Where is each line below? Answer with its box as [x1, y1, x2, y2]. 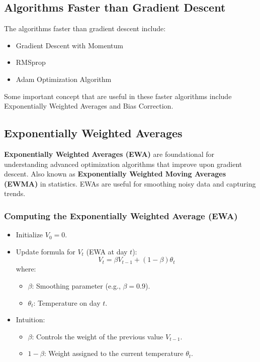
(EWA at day [86, 246, 128, 256]
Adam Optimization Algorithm [16, 73, 112, 84]
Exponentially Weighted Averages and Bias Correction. [4, 101, 174, 111]
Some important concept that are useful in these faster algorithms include [4, 90, 232, 101]
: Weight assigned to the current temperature [44, 348, 184, 358]
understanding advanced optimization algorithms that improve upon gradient [4, 158, 242, 169]
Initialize [16, 229, 43, 240]
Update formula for [16, 246, 75, 256]
